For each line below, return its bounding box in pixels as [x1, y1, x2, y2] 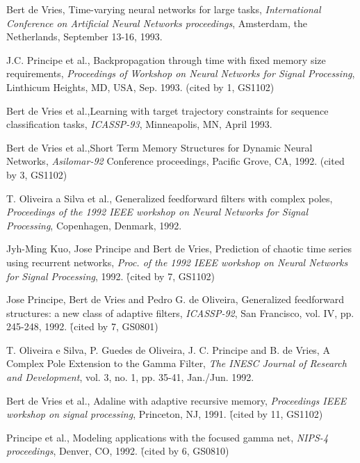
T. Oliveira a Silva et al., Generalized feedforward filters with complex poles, [6, 190, 333, 205]
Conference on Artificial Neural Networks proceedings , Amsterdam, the [6, 15, 308, 30]
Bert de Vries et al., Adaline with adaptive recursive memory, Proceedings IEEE [6, 393, 347, 407]
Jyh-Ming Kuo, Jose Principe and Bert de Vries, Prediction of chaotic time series [6, 241, 352, 256]
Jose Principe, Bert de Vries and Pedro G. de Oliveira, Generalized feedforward [6, 292, 345, 307]
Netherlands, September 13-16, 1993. [6, 29, 163, 44]
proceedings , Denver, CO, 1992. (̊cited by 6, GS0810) [6, 444, 229, 458]
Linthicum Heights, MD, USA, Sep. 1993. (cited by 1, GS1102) [6, 79, 275, 94]
